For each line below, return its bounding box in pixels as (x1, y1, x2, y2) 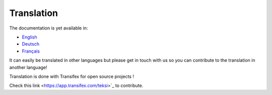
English (22, 34, 37, 40)
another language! (9, 64, 47, 70)
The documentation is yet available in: (9, 25, 88, 31)
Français (22, 48, 40, 54)
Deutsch (22, 41, 40, 47)
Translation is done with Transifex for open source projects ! (9, 73, 134, 79)
